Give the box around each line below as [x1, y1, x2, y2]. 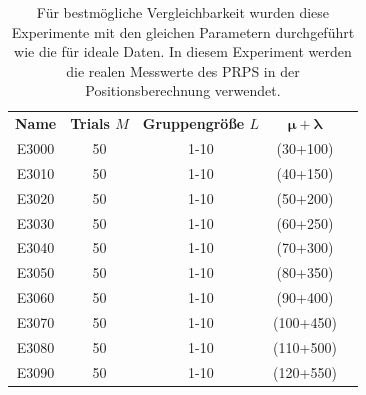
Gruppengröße [142, 113, 245, 134]
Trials [70, 113, 110, 134]
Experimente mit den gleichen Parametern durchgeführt [11, 21, 355, 42]
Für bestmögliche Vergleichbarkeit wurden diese [36, 2, 330, 22]
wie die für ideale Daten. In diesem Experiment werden [14, 41, 352, 62]
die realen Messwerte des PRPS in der [66, 60, 300, 81]
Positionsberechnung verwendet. [85, 80, 281, 101]
